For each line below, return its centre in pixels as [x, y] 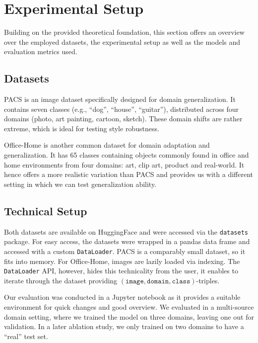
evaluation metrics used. [41, 51]
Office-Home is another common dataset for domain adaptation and [107, 145]
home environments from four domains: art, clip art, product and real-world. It [124, 164]
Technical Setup [46, 211]
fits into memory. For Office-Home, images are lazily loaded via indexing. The [122, 261]
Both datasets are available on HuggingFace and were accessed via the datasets [126, 231]
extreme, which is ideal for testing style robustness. [82, 128]
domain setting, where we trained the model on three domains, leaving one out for [129, 316]
